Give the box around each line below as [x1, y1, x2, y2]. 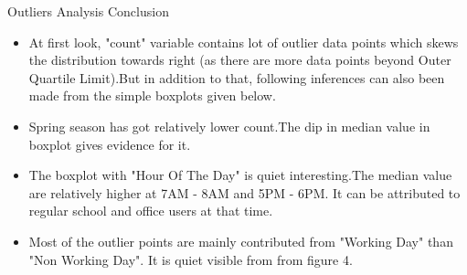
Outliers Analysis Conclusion [7, 2, 169, 20]
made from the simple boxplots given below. [28, 86, 276, 105]
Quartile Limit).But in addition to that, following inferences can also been [28, 68, 445, 87]
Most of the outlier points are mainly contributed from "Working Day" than [28, 231, 453, 250]
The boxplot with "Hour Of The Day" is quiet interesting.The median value [28, 165, 452, 185]
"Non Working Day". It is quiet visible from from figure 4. [28, 249, 353, 269]
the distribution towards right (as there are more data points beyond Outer [28, 50, 451, 69]
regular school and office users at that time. [28, 201, 273, 220]
